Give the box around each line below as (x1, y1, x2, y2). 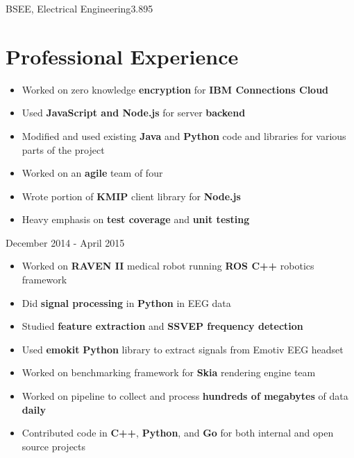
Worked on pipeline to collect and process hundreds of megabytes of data (22, 389, 348, 403)
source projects (22, 439, 86, 453)
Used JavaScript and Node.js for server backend (22, 105, 246, 120)
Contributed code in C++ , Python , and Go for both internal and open (22, 425, 334, 440)
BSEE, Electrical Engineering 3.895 (6, 1, 153, 15)
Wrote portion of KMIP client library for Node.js (22, 188, 241, 203)
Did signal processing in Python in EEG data (22, 295, 231, 310)
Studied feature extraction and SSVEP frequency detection (22, 319, 303, 333)
